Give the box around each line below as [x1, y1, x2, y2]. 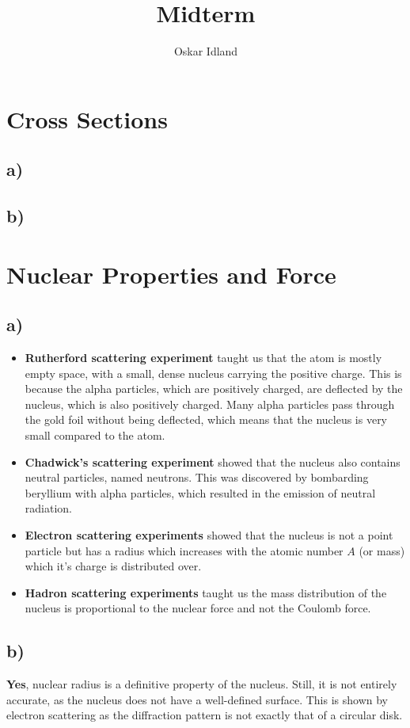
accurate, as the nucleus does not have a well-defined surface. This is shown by [6, 691, 389, 707]
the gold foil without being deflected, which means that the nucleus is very [25, 411, 388, 428]
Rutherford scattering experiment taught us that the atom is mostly [25, 349, 382, 366]
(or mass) [359, 542, 405, 558]
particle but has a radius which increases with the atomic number [25, 542, 344, 558]
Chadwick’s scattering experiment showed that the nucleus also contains [25, 453, 401, 470]
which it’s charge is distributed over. [25, 558, 202, 574]
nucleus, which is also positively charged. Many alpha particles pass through [25, 395, 395, 412]
